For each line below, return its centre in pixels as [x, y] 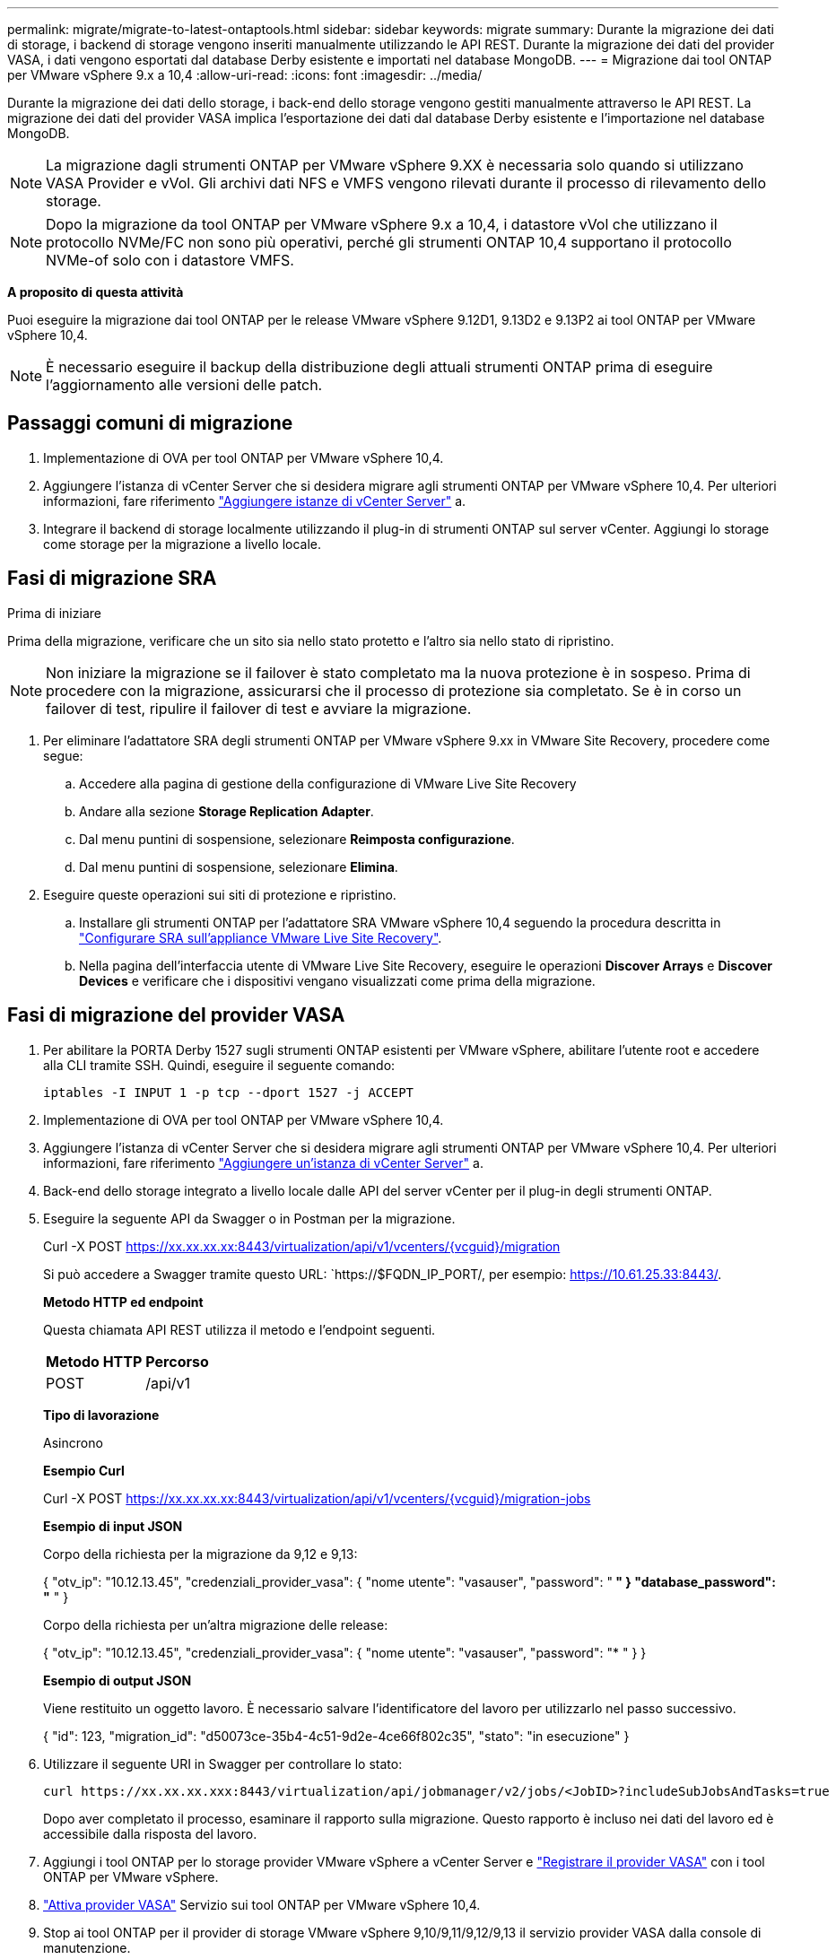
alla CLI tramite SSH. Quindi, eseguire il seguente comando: [219, 1065]
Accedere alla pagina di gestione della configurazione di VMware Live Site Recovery [328, 783]
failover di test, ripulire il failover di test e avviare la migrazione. [259, 708]
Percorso [177, 1361]
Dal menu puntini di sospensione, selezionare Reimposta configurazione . [297, 839]
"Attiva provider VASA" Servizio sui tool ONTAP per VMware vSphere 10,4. [262, 1904]
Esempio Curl [84, 1470]
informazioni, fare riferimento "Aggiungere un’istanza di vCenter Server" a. [263, 1162]
